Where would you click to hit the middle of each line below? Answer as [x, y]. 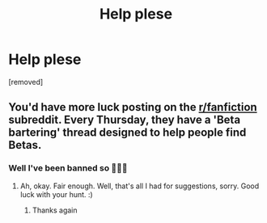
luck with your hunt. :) [56, 194]
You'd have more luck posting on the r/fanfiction [133, 107]
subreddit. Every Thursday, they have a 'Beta [125, 120]
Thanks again [55, 210]
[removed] [26, 82]
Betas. [25, 145]
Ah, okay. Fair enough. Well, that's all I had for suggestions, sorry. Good [140, 186]
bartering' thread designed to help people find [127, 133]
